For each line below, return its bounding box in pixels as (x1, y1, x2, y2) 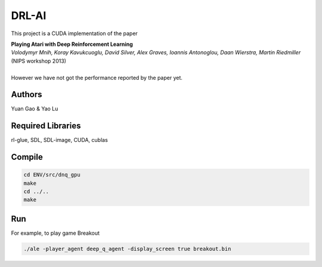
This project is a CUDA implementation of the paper (11, 30, 138, 37)
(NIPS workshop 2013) (11, 57, 67, 64)
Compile (11, 152, 43, 162)
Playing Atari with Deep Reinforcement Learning (11, 41, 134, 48)
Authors (11, 89, 42, 100)
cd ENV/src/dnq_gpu (23, 172, 80, 178)
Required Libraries (11, 121, 81, 131)
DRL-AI (11, 9, 47, 22)
